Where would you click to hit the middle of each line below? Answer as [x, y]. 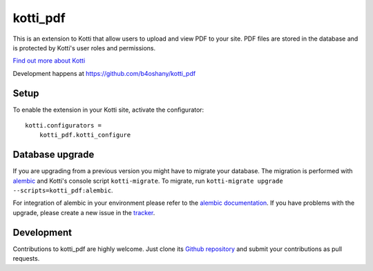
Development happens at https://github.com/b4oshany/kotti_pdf [104, 73]
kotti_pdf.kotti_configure [85, 135]
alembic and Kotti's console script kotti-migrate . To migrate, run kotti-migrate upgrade [148, 181]
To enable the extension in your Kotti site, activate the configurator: [108, 110]
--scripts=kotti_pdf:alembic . [63, 190]
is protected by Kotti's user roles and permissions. [84, 48]
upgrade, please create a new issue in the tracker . [84, 212]
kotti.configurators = [64, 126]
